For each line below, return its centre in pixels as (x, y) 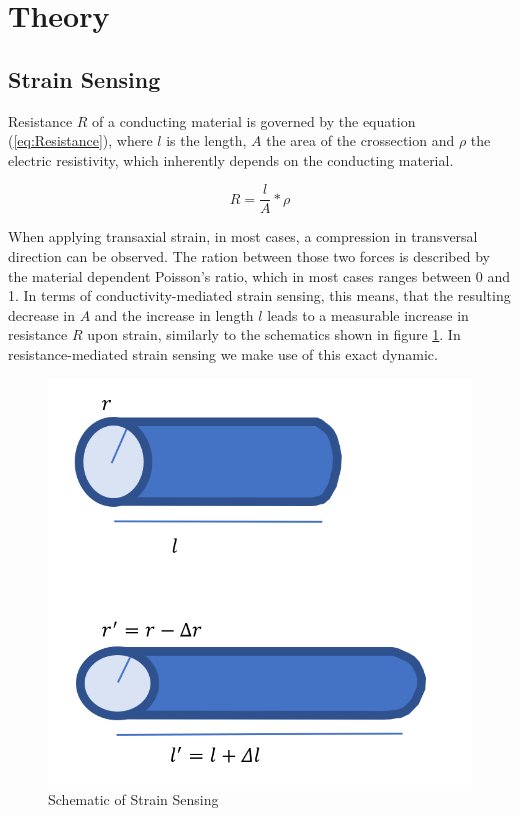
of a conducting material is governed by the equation (254, 120)
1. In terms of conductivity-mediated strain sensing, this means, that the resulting (259, 295)
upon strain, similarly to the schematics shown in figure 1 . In (274, 334)
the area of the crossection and (360, 140)
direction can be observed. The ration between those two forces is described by (249, 256)
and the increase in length (174, 314)
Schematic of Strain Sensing (133, 799)
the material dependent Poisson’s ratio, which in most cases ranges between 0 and (259, 275)
